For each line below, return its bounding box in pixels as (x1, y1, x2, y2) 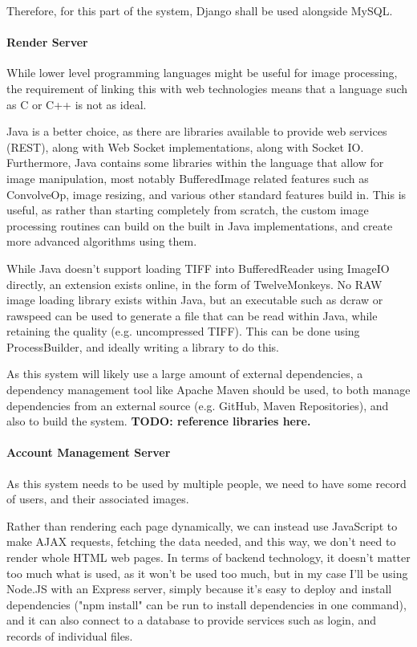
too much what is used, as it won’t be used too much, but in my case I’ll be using (6, 564, 408, 581)
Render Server (6, 34, 88, 51)
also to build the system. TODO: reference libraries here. (6, 413, 311, 429)
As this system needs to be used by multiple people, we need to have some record (6, 474, 407, 491)
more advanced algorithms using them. (6, 233, 197, 250)
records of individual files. (6, 628, 133, 644)
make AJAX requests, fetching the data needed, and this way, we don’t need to (6, 533, 396, 550)
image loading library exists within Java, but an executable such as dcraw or (6, 291, 383, 308)
